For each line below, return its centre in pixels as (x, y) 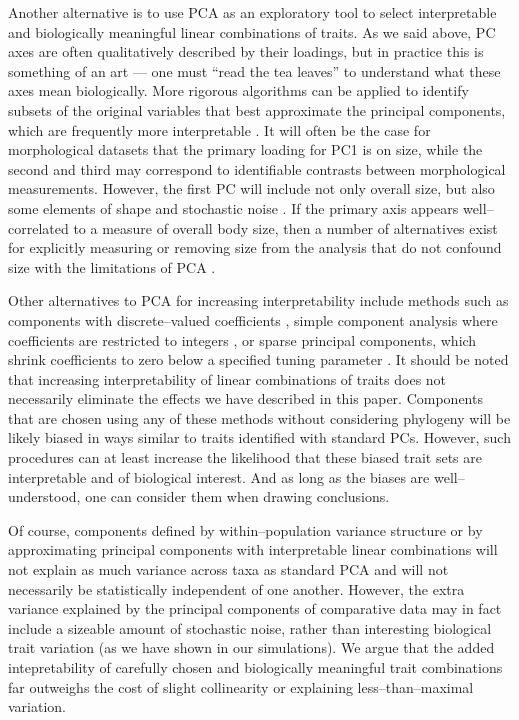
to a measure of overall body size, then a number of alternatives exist (285, 227)
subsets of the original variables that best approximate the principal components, (257, 109)
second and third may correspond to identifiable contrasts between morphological (257, 168)
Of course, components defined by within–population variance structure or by (245, 529)
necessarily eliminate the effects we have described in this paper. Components (245, 398)
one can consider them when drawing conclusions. (237, 496)
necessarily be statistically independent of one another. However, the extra (236, 588)
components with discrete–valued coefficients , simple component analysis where (253, 319)
